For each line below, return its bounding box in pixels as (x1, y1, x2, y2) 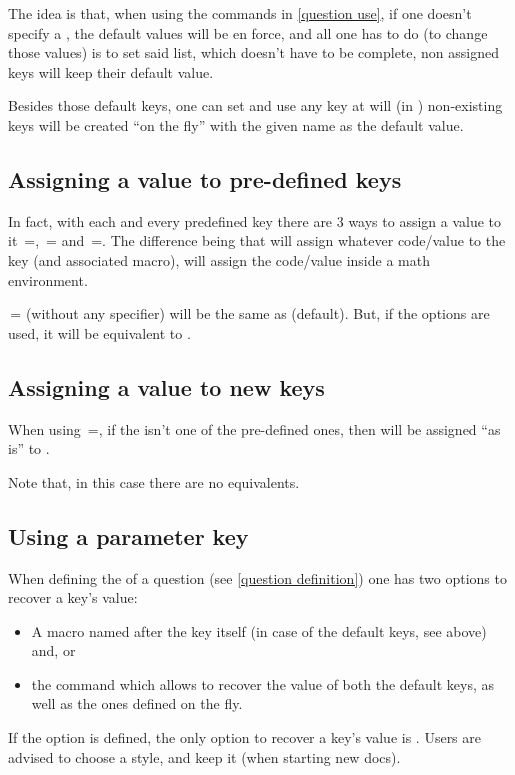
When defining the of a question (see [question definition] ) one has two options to (8, 567, 507, 588)
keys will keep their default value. (8, 61, 214, 82)
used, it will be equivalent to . (8, 322, 191, 343)
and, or (31, 640, 76, 661)
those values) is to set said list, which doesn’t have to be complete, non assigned (8, 42, 500, 63)
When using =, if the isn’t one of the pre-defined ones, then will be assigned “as (8, 418, 501, 439)
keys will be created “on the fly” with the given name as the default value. (8, 114, 464, 135)
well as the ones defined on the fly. (31, 693, 243, 714)
